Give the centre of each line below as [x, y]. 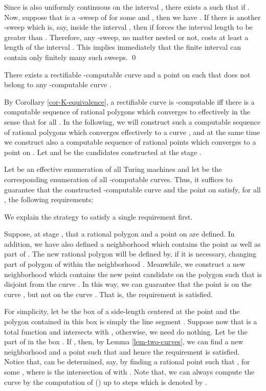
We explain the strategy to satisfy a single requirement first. [98, 216]
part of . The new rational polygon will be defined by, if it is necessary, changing [130, 254]
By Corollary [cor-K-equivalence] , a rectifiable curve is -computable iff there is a [129, 101]
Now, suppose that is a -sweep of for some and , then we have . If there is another [132, 17]
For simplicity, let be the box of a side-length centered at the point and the [122, 311]
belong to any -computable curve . [58, 84]
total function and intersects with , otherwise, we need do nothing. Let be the [126, 331]
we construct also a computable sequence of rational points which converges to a [130, 142]
